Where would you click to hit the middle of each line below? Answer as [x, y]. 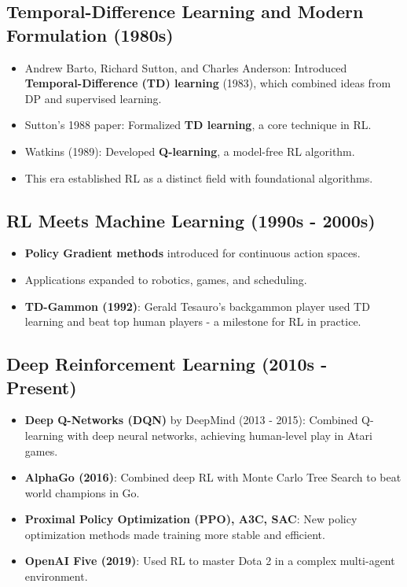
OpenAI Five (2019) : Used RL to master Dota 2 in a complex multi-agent [210, 561]
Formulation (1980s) [90, 34]
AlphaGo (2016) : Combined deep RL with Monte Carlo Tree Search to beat [213, 477]
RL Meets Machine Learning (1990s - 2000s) [191, 220]
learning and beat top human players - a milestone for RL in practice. [193, 321]
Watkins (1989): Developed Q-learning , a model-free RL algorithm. [190, 151]
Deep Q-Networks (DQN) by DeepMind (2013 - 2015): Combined [191, 420]
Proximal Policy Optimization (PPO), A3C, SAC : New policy [191, 519]
